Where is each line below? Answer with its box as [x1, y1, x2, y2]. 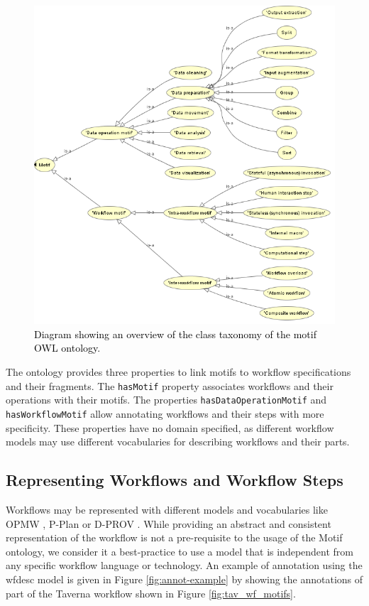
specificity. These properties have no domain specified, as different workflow [6, 420, 334, 435]
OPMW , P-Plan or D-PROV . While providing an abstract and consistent [6, 516, 331, 531]
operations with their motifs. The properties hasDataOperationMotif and [6, 392, 327, 407]
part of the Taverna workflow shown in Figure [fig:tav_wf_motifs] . [6, 585, 296, 600]
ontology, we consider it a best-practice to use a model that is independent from [6, 543, 354, 558]
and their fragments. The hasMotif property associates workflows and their [6, 378, 334, 393]
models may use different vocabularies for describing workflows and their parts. [6, 434, 350, 449]
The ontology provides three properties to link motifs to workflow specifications [6, 364, 351, 379]
